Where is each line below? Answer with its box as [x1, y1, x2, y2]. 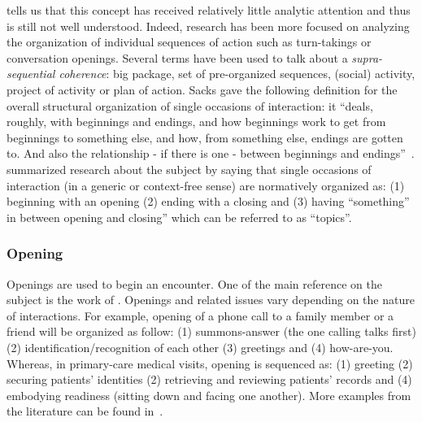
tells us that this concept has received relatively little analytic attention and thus [7, 2, 411, 18]
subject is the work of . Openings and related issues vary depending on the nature [7, 291, 415, 308]
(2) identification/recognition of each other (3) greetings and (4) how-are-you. [7, 338, 394, 355]
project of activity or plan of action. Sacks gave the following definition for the [7, 80, 398, 98]
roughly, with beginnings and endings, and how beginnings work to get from [7, 113, 386, 130]
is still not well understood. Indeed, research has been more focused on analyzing [7, 17, 410, 34]
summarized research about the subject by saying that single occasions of [7, 160, 372, 177]
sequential [7, 65, 55, 82]
